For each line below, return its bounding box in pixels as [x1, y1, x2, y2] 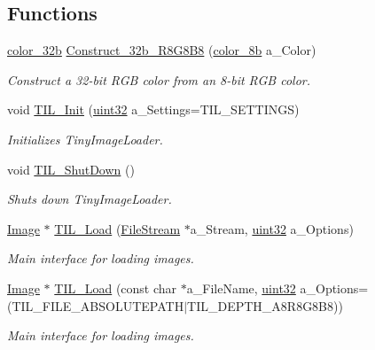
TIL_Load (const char [54, 278, 177, 297]
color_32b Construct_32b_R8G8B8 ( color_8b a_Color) [7, 41, 316, 59]
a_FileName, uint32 [186, 278, 296, 297]
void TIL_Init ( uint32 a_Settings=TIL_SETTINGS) [7, 100, 300, 119]
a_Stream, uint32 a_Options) [190, 219, 354, 237]
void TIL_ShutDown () [7, 159, 135, 178]
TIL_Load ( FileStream [54, 219, 181, 237]
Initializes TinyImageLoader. [7, 129, 163, 148]
